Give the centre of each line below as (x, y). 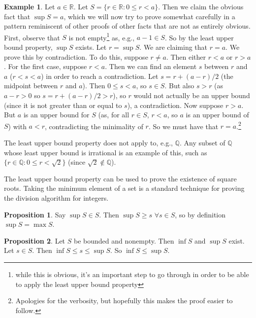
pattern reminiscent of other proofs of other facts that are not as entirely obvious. (127, 26)
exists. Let (91, 47)
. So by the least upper (199, 37)
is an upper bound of (217, 115)
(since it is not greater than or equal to (63, 105)
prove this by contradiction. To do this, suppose (76, 56)
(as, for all (114, 115)
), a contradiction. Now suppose (175, 105)
